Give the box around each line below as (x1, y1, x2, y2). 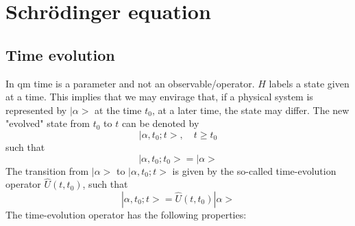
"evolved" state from (5, 116, 90, 130)
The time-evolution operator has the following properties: (5, 207, 247, 221)
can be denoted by (121, 116, 199, 130)
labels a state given (269, 76, 350, 90)
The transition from (5, 163, 89, 178)
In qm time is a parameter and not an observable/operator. (5, 76, 255, 90)
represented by (5, 102, 67, 117)
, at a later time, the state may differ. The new (151, 102, 350, 117)
